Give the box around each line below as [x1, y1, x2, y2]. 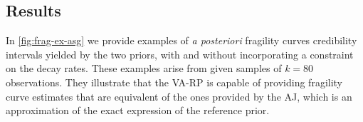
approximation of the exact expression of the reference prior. [6, 103, 270, 118]
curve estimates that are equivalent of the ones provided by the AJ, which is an [6, 88, 352, 103]
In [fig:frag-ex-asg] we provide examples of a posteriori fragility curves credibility [6, 33, 357, 48]
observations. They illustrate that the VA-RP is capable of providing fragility [6, 74, 343, 89]
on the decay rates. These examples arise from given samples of [6, 61, 282, 76]
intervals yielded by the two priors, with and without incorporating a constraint [6, 46, 354, 61]
